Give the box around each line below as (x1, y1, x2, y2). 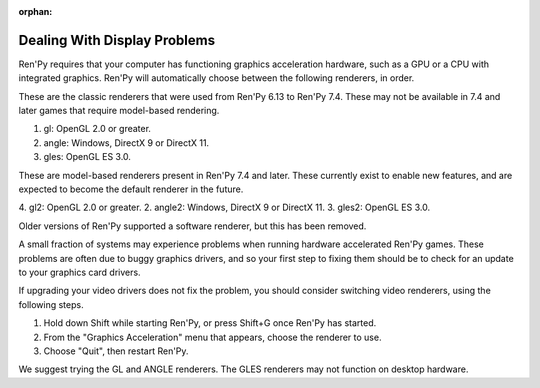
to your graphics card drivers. (18, 266, 141, 278)
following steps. (18, 298, 84, 310)
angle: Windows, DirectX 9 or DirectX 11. (43, 136, 210, 149)
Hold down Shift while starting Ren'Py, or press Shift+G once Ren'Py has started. (43, 317, 377, 329)
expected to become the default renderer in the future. (18, 183, 244, 195)
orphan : (18, 6, 53, 17)
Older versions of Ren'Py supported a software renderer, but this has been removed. (18, 220, 367, 232)
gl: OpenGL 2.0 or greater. (43, 123, 152, 135)
